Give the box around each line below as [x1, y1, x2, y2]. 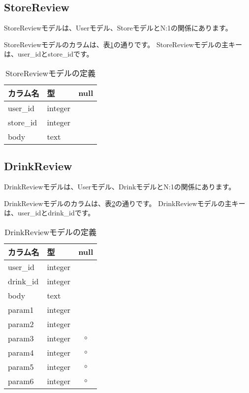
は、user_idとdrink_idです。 [4, 208, 95, 218]
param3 [8, 332, 34, 344]
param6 [8, 375, 34, 387]
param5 [8, 361, 34, 372]
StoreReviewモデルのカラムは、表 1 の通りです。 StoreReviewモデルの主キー [4, 39, 242, 49]
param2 [8, 318, 34, 330]
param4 [8, 346, 34, 358]
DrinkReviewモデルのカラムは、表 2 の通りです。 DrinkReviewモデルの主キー [4, 198, 246, 208]
